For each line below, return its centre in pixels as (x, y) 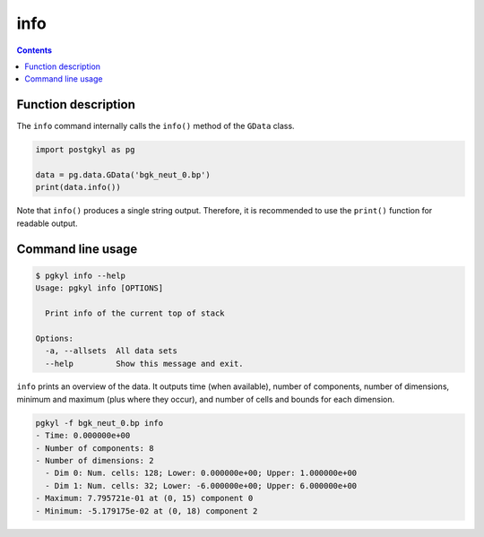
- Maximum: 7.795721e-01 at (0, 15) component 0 (144, 498)
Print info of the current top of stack (135, 313)
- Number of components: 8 (95, 448)
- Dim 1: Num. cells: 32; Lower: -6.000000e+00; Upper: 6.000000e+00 (201, 485)
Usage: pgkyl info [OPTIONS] (99, 288)
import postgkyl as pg (85, 150)
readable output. (47, 223)
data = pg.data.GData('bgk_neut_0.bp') (123, 175)
